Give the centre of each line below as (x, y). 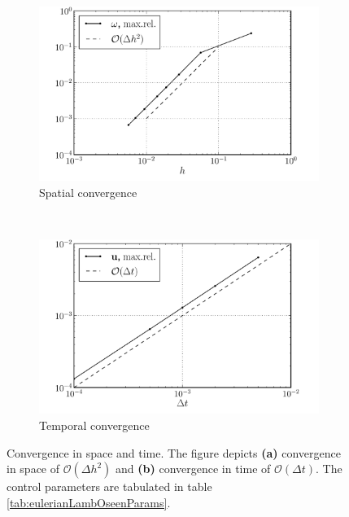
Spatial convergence (88, 192)
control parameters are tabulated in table (109, 486)
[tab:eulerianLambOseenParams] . (89, 502)
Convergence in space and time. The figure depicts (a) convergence (174, 452)
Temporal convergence (94, 425)
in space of (33, 469)
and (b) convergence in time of (193, 469)
